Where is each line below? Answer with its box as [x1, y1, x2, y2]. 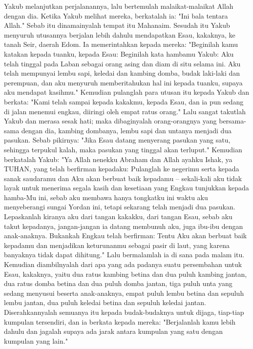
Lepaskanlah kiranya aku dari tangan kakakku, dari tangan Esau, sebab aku [4, 211, 232, 222]
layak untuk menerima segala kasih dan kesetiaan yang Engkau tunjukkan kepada [4, 183, 249, 193]
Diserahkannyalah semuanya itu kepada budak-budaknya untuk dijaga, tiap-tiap [4, 307, 244, 317]
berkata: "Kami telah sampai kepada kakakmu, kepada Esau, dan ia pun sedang [4, 96, 244, 106]
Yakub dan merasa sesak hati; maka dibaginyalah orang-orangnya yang [4, 116, 217, 126]
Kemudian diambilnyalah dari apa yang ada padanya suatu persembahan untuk [4, 259, 242, 269]
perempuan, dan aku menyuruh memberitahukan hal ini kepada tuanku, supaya [4, 77, 243, 87]
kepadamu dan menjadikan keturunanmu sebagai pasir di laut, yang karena [4, 240, 230, 250]
